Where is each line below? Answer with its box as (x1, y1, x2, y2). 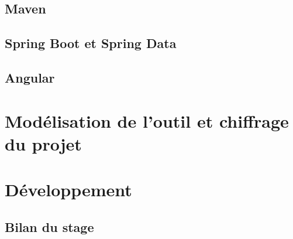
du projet (5, 131, 82, 155)
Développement (5, 177, 132, 202)
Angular (5, 68, 55, 86)
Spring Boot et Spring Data (5, 34, 177, 52)
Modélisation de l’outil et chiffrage (5, 108, 289, 132)
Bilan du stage (5, 217, 94, 235)
